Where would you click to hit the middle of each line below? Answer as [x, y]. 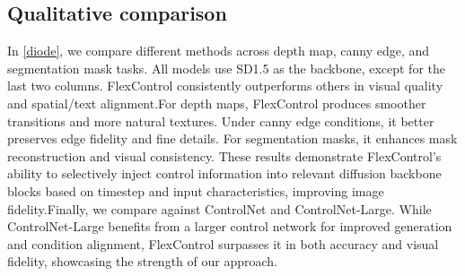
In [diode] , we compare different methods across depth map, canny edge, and [219, 51]
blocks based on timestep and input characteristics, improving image [196, 190]
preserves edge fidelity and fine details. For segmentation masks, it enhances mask [232, 138]
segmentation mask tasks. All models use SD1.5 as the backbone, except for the [226, 68]
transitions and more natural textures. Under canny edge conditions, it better [221, 121]
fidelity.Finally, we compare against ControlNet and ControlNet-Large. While [219, 208]
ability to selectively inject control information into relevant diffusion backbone [224, 173]
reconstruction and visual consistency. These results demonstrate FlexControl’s [224, 155]
